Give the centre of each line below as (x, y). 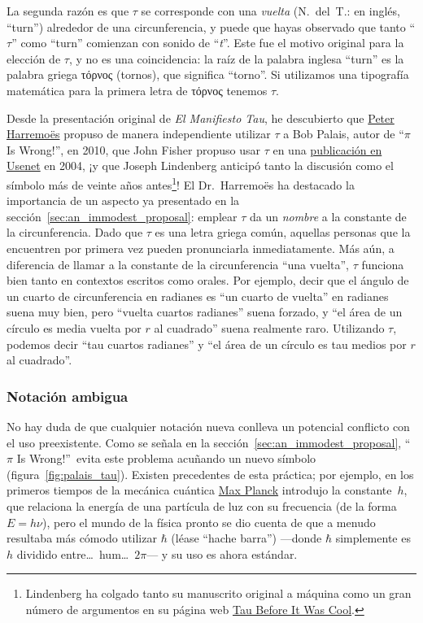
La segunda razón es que (68, 11)
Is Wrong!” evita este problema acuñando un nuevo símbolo (166, 458)
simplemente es (373, 538)
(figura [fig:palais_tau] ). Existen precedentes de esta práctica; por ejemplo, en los (210, 474)
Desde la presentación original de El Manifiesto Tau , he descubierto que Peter (201, 118)
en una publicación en (327, 149)
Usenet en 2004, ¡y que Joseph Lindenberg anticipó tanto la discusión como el (200, 166)
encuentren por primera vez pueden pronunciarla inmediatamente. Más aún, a (201, 248)
